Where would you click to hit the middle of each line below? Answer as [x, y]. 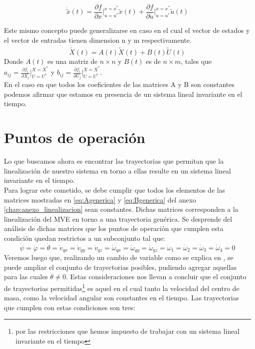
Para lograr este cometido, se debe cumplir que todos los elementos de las [115, 189]
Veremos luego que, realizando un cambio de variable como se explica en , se [119, 257]
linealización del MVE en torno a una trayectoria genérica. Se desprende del [118, 218]
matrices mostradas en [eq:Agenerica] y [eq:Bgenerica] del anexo [100, 199]
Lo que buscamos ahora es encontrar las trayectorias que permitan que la [114, 161]
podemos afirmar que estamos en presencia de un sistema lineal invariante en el [123, 94]
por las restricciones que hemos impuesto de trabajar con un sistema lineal [127, 331]
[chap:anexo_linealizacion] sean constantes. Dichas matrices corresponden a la [121, 209]
